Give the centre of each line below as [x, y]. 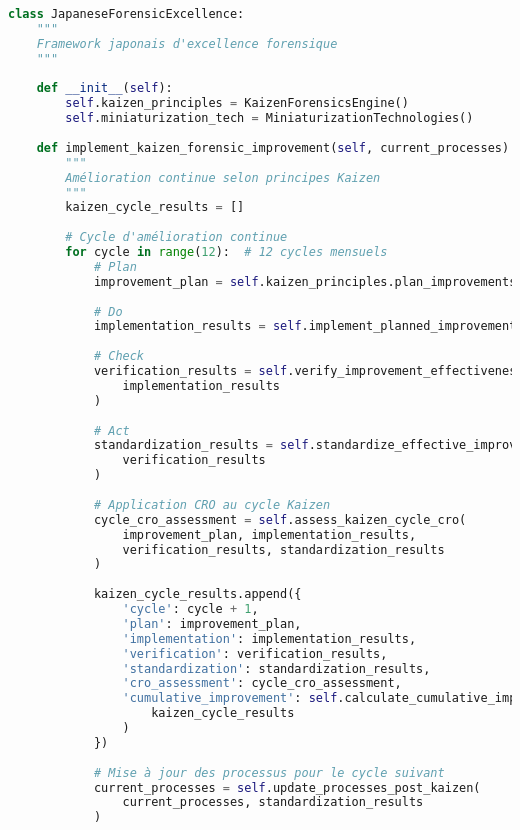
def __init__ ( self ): [104, 88]
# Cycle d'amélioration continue [176, 237]
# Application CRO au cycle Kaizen [212, 504]
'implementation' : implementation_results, [269, 638]
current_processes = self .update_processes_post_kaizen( [287, 787]
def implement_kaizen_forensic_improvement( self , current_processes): [276, 147]
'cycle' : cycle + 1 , [190, 609]
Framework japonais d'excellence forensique [187, 43]
